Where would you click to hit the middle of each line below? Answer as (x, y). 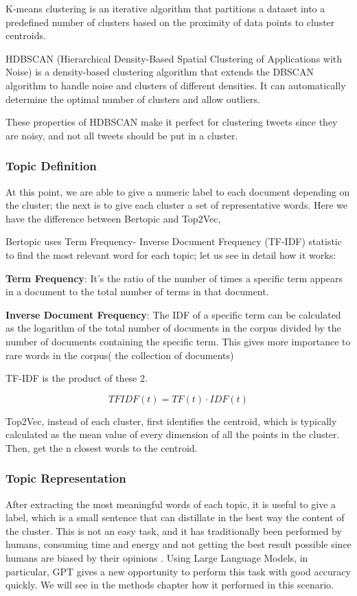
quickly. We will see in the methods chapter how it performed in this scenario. (170, 585)
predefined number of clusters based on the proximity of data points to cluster (170, 22)
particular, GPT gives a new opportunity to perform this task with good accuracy (178, 571)
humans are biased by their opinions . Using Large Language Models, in (157, 558)
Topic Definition (51, 166)
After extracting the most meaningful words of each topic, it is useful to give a (171, 504)
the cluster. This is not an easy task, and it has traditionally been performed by (174, 530)
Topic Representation (66, 478)
